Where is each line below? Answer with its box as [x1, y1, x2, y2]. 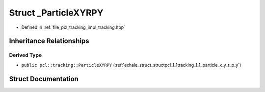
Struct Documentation [9, 74, 79, 83]
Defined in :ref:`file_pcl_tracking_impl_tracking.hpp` [21, 24, 125, 30]
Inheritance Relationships [9, 37, 89, 45]
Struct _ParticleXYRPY [9, 7, 104, 18]
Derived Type [9, 52, 42, 58]
